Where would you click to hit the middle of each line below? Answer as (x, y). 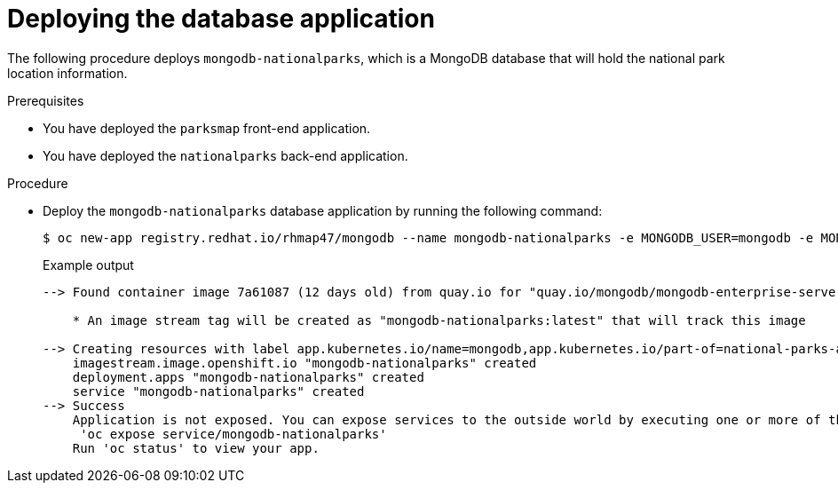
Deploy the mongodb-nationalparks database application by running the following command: (323, 210)
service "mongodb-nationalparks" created (218, 391)
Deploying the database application (221, 19)
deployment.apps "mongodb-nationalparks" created (248, 377)
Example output (88, 265)
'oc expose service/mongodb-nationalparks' (233, 434)
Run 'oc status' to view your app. (196, 448)
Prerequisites (46, 100)
